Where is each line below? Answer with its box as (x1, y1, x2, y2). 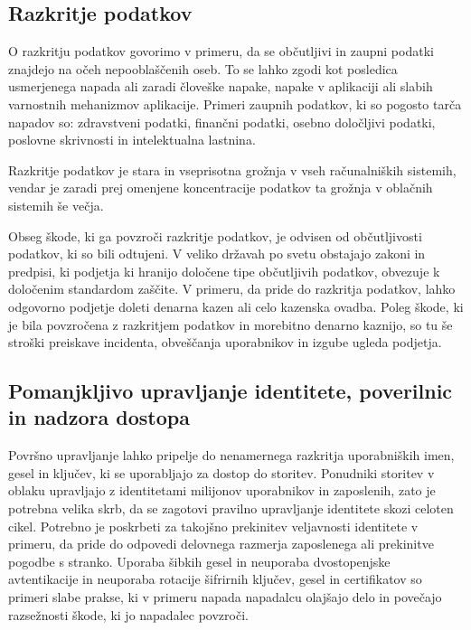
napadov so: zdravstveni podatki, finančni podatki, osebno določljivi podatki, (8, 112, 436, 131)
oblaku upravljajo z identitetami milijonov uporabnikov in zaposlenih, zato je (8, 481, 436, 500)
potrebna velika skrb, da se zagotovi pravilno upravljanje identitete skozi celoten (8, 499, 454, 518)
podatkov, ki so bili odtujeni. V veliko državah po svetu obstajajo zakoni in (8, 244, 426, 263)
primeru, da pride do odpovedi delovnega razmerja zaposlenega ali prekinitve (8, 534, 434, 553)
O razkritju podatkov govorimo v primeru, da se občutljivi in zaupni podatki (8, 42, 434, 61)
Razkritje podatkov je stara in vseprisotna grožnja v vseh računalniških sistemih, (8, 160, 457, 179)
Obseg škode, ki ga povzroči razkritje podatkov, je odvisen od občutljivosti (8, 226, 422, 245)
